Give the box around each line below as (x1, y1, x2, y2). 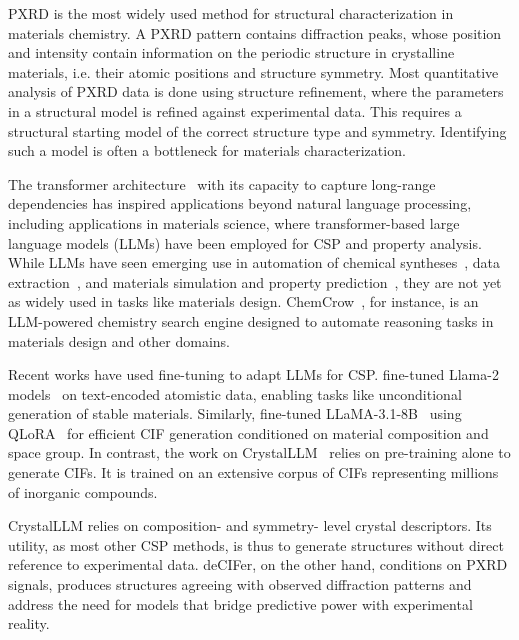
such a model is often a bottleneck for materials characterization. (8, 140, 406, 161)
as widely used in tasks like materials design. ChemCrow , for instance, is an (8, 291, 479, 312)
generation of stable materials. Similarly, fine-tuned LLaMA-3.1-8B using (8, 403, 462, 424)
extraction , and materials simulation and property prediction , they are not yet (8, 271, 502, 292)
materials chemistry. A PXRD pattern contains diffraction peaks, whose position (8, 22, 502, 43)
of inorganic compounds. (8, 481, 158, 502)
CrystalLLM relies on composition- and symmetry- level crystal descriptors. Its (8, 515, 492, 536)
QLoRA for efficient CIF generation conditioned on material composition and (8, 422, 489, 443)
